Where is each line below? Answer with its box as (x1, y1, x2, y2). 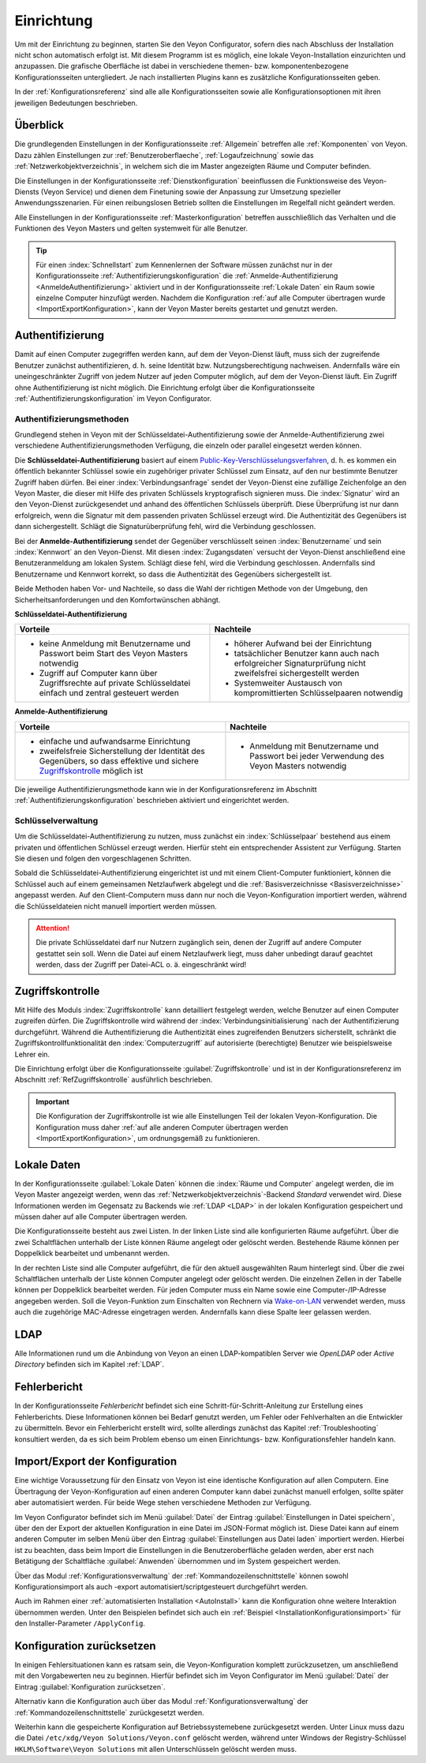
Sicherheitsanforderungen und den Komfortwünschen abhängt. (14, 595, 221, 604)
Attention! (35, 924, 70, 932)
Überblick (14, 118, 65, 132)
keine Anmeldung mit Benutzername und (39, 638, 191, 649)
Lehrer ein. (14, 1049, 50, 1059)
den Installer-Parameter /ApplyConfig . (14, 1619, 146, 1628)
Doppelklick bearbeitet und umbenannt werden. (14, 1248, 170, 1258)
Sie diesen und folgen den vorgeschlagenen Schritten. (14, 853, 192, 864)
